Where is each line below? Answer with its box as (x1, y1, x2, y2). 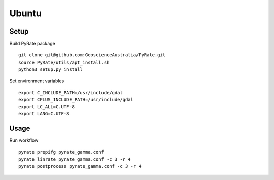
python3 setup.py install (18, 67, 83, 72)
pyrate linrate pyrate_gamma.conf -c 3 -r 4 (18, 156, 131, 162)
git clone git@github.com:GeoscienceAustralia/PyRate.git (18, 52, 166, 58)
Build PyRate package (9, 41, 55, 47)
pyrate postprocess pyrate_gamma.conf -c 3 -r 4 (18, 163, 142, 169)
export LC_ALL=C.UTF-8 (18, 104, 75, 109)
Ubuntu (9, 8, 42, 19)
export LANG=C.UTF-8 (18, 111, 70, 117)
